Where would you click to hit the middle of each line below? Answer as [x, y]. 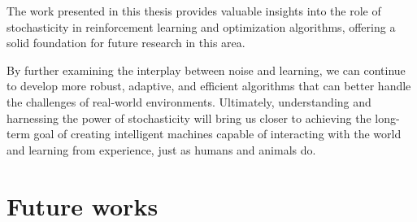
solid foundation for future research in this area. [126, 43]
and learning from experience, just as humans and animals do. [161, 149]
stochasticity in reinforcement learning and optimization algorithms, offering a [201, 26]
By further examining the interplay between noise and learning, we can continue [206, 70]
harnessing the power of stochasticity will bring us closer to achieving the [189, 118]
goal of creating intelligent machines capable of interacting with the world [217, 134]
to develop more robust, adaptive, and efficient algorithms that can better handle [209, 86]
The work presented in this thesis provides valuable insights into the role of [194, 11]
